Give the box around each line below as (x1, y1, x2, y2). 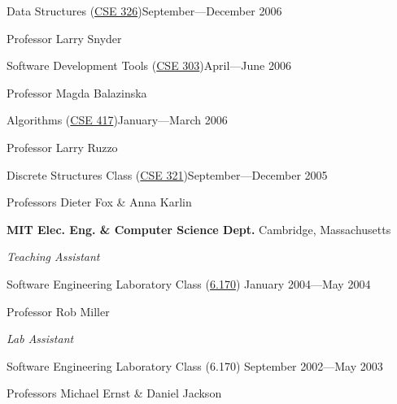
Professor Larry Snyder (7, 29, 122, 46)
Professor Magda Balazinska (7, 84, 147, 101)
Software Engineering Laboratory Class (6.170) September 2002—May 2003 (7, 357, 383, 374)
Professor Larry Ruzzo (7, 138, 118, 155)
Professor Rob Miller (7, 302, 110, 319)
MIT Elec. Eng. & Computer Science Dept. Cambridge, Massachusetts (7, 220, 391, 237)
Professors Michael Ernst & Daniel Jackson (7, 384, 222, 402)
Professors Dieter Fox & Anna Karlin (7, 193, 192, 211)
